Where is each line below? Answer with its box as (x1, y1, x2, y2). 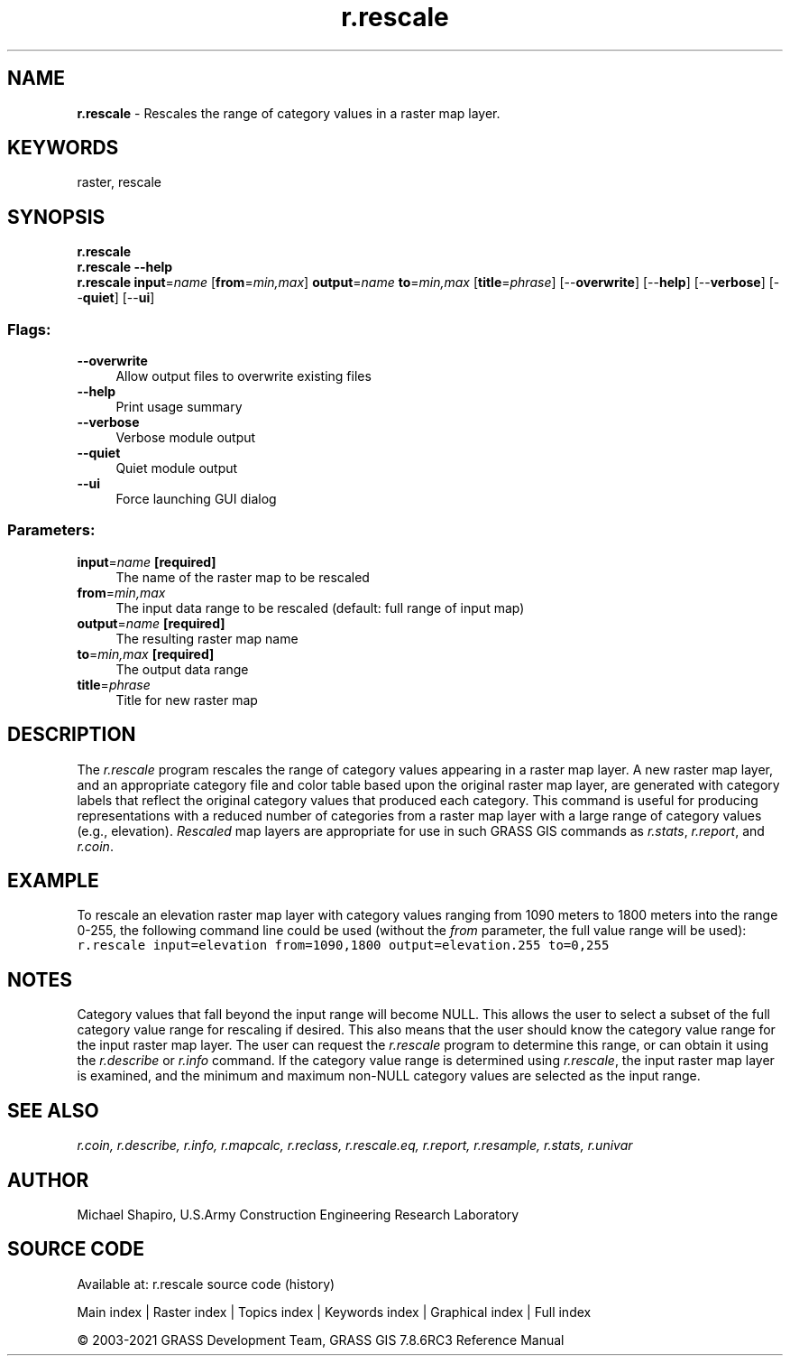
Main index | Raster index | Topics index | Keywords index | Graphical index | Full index (77, 1303, 592, 1320)
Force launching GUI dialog (115, 491, 277, 507)
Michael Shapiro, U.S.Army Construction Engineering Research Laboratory (77, 1207, 519, 1222)
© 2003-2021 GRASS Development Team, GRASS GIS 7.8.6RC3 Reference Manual (77, 1331, 565, 1348)
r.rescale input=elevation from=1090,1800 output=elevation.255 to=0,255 (77, 938, 610, 953)
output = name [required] (77, 615, 225, 631)
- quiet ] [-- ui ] (77, 290, 155, 306)
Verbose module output (115, 430, 256, 446)
